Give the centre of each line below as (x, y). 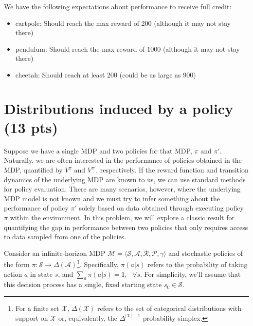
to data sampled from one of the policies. (65, 237)
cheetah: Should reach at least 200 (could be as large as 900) (106, 74)
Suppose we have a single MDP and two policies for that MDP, (98, 150)
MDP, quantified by (33, 170)
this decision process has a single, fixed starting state (83, 284)
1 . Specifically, (98, 264)
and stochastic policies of (206, 253)
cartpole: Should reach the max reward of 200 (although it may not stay (123, 23)
